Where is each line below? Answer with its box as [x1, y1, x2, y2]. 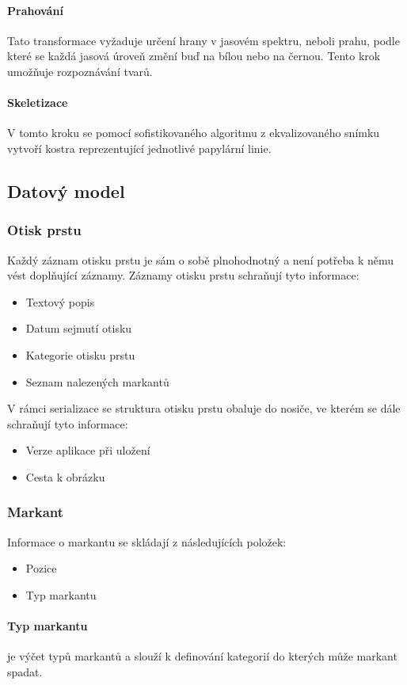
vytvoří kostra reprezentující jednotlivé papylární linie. [7, 139, 272, 156]
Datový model [7, 178, 125, 203]
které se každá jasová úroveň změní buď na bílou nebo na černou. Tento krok [7, 48, 381, 64]
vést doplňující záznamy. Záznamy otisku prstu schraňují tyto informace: [7, 267, 359, 284]
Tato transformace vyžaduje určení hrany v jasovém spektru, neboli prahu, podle [7, 32, 400, 48]
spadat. [7, 663, 43, 679]
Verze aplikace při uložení [25, 442, 150, 459]
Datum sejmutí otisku [25, 320, 132, 337]
